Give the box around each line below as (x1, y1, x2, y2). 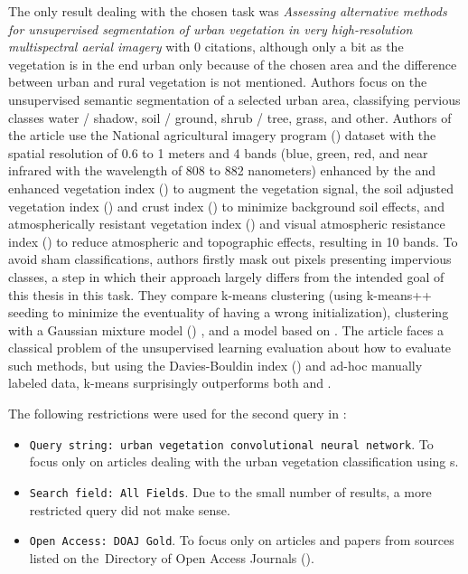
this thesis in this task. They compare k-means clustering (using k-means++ (8, 285, 432, 304)
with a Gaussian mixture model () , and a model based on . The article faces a (8, 320, 444, 339)
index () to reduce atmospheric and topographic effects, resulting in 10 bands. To (8, 231, 458, 250)
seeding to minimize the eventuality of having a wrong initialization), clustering (8, 303, 449, 322)
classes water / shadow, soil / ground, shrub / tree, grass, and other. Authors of (8, 108, 452, 127)
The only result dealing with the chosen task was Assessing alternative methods (8, 2, 447, 20)
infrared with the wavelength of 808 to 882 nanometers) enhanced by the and (8, 161, 436, 180)
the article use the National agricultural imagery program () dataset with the (8, 126, 436, 145)
